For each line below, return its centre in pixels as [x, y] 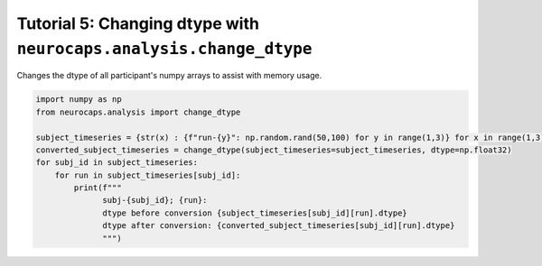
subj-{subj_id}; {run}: [155, 200]
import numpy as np [79, 100]
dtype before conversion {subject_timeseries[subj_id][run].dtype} [255, 213]
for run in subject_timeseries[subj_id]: [148, 175]
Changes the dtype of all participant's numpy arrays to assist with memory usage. [169, 76]
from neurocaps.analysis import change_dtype [138, 112]
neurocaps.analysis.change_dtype [164, 49]
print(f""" [98, 188]
